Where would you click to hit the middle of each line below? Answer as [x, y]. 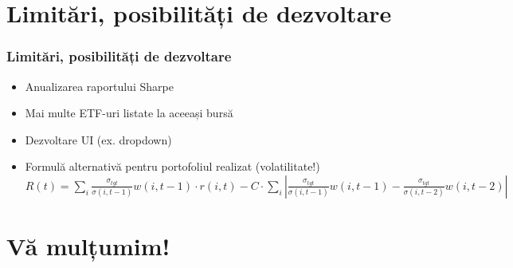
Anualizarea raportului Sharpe [99, 86]
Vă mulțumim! [88, 246]
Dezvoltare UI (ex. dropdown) [98, 139]
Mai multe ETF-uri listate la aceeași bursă [129, 113]
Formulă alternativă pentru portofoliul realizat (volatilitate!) [172, 166]
